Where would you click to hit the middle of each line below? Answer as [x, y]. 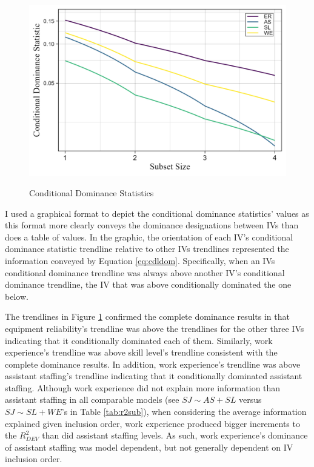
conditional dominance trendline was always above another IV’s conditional [145, 272]
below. [17, 296]
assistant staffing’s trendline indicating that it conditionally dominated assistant [154, 376]
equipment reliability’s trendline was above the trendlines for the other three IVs [155, 328]
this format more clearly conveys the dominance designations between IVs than [152, 225]
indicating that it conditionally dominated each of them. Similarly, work [139, 340]
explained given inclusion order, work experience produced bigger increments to [152, 423]
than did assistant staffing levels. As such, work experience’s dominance [175, 435]
